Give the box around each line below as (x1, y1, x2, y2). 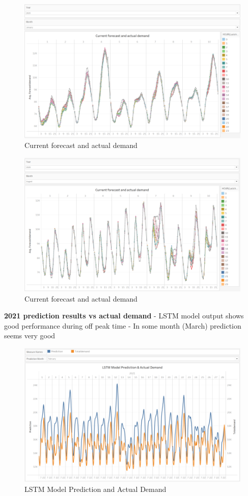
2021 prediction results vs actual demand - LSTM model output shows (4, 310, 244, 321)
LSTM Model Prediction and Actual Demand (24, 484, 167, 494)
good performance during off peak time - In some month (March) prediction (4, 320, 241, 331)
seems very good (4, 330, 56, 341)
